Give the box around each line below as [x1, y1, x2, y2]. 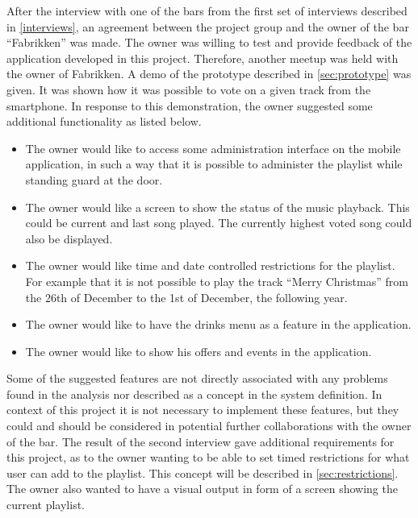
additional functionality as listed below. [6, 113, 202, 130]
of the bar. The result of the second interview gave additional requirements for [6, 433, 395, 450]
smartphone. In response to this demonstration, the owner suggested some [6, 97, 373, 114]
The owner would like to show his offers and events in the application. [25, 342, 372, 359]
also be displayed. [25, 230, 113, 247]
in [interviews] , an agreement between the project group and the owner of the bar [6, 18, 409, 35]
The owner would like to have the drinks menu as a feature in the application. [25, 316, 412, 333]
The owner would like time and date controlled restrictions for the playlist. [25, 257, 395, 274]
